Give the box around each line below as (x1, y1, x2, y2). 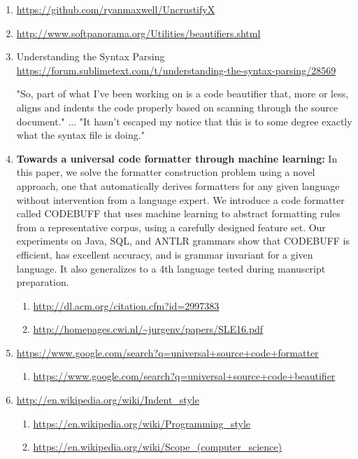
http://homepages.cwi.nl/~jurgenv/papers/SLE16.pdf (33, 322, 264, 336)
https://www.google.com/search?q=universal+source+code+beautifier (33, 369, 336, 383)
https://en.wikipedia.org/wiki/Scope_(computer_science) (33, 439, 282, 454)
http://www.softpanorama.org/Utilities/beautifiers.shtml (16, 25, 261, 40)
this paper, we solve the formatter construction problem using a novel (16, 165, 315, 179)
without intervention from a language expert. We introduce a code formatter (16, 192, 345, 207)
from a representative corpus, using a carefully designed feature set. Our (16, 219, 326, 234)
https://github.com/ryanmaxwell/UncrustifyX (16, 2, 215, 16)
